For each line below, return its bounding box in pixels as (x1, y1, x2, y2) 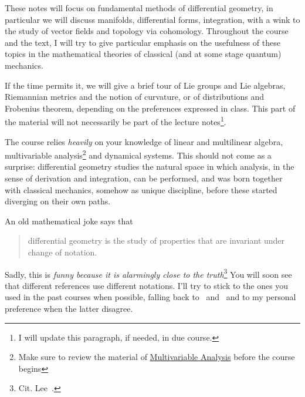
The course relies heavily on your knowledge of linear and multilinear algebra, (5, 135, 283, 147)
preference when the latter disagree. (5, 302, 133, 315)
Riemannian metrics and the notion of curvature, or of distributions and (5, 90, 265, 103)
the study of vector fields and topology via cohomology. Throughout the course (5, 25, 289, 37)
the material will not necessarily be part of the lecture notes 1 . (5, 114, 226, 127)
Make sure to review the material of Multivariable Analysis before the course (18, 351, 295, 363)
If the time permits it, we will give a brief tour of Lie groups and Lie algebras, (5, 79, 286, 91)
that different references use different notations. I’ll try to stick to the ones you (5, 279, 289, 291)
